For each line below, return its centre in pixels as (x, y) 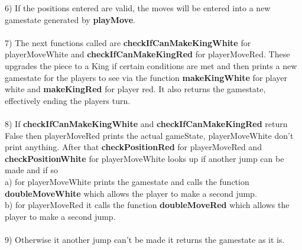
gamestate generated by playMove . (70, 19)
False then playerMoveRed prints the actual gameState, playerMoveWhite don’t (149, 135)
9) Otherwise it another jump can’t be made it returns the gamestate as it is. (145, 239)
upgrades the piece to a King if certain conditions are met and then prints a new (151, 65)
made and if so (31, 170)
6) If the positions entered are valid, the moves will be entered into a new (138, 8)
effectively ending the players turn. (68, 100)
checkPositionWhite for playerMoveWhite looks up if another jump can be (144, 158)
